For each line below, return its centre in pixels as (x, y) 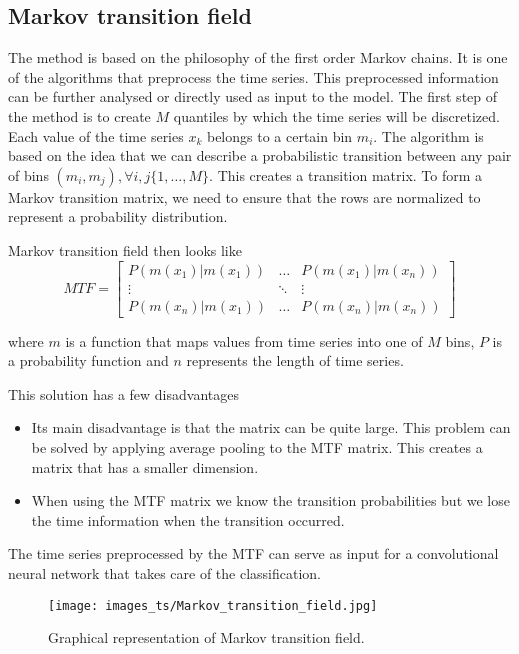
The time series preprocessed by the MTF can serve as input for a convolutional (253, 553)
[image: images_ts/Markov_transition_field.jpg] (213, 605)
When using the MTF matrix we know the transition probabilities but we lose (270, 500)
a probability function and (88, 360)
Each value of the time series (96, 135)
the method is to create (79, 115)
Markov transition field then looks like (125, 249)
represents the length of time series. (295, 360)
